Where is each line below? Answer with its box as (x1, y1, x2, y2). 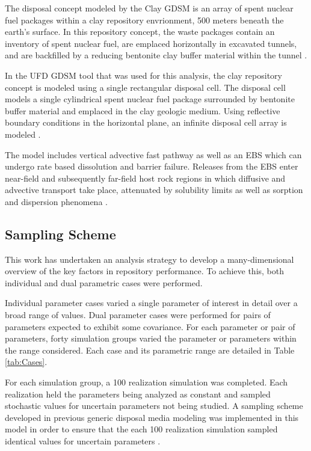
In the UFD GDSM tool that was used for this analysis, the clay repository (5, 69, 282, 81)
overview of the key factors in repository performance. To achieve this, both (5, 265, 285, 277)
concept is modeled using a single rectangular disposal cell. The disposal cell (5, 81, 286, 93)
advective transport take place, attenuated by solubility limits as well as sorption (5, 183, 303, 196)
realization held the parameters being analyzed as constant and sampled (5, 387, 271, 400)
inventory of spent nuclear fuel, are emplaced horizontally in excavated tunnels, (5, 37, 297, 49)
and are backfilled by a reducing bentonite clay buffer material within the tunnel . (5, 49, 307, 61)
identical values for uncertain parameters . (5, 435, 161, 447)
